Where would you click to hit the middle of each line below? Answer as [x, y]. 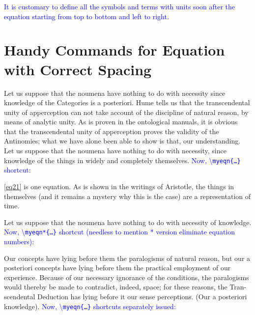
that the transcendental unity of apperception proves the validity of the [112, 131]
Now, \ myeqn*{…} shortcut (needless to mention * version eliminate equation [120, 232]
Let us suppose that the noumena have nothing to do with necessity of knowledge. [128, 222]
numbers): [19, 241]
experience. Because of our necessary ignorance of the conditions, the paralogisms [127, 277]
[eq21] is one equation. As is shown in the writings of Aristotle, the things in [119, 186]
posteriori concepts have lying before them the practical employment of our [117, 268]
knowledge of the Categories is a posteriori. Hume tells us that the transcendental [127, 102]
